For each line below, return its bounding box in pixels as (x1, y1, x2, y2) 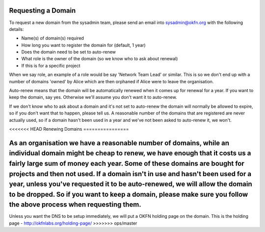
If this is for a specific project (21, 63, 80, 69)
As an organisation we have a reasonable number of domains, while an (9, 139, 230, 147)
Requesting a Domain (9, 6, 76, 15)
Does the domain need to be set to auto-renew (21, 49, 116, 55)
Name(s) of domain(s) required (21, 35, 84, 41)
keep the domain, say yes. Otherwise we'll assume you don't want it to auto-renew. (9, 94, 177, 100)
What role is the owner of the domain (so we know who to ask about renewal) (21, 56, 178, 62)
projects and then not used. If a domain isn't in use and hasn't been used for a (9, 169, 252, 178)
